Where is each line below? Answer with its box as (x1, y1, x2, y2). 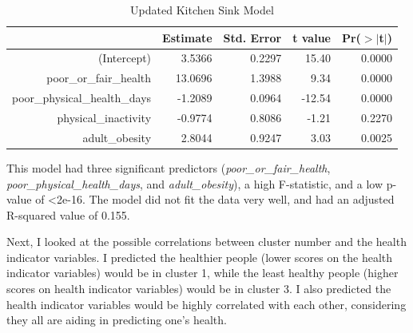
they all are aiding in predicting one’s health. (6, 311, 227, 328)
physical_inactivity (57, 109, 152, 125)
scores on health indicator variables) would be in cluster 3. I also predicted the (6, 280, 391, 297)
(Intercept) (97, 50, 152, 66)
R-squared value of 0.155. (6, 206, 130, 223)
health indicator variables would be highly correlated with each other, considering (6, 295, 407, 312)
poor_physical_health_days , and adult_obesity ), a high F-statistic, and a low (6, 175, 383, 192)
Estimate (162, 29, 212, 46)
